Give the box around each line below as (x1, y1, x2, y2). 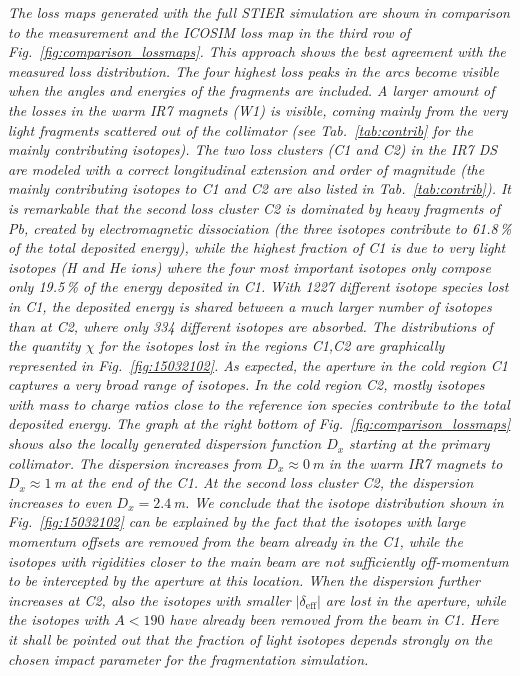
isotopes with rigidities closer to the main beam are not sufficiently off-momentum (8, 550, 509, 571)
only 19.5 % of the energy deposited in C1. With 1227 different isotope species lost (8, 276, 509, 297)
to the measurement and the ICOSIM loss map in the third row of (8, 21, 411, 42)
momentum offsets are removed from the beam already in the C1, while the (8, 531, 463, 552)
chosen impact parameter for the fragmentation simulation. (8, 648, 369, 669)
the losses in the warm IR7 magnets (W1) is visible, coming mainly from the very (8, 99, 508, 120)
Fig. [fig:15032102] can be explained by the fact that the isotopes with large (8, 511, 466, 532)
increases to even (8, 491, 112, 512)
